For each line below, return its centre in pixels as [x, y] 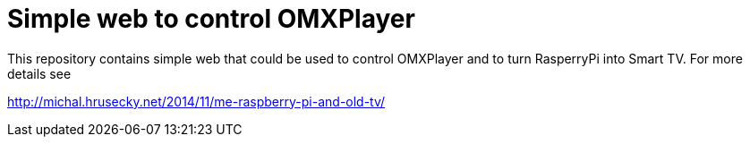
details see [39, 73]
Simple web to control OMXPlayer [211, 19]
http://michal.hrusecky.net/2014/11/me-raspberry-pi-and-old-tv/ [196, 101]
